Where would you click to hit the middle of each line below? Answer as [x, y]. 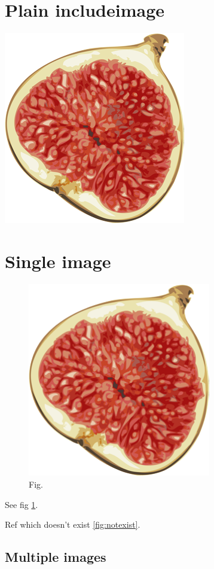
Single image [58, 261]
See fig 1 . [22, 504]
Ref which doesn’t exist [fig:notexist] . [73, 524]
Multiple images [56, 557]
